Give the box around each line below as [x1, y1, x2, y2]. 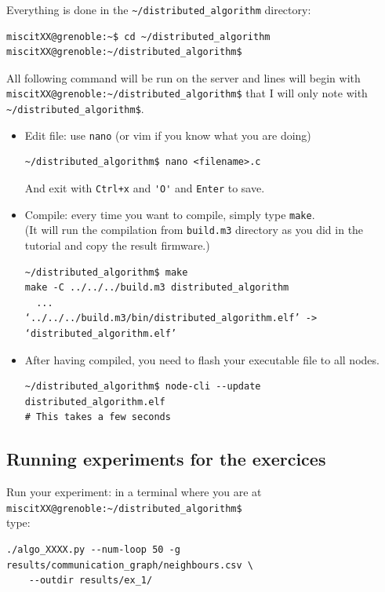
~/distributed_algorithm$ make [24, 266, 188, 278]
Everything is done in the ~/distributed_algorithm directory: [6, 2, 311, 17]
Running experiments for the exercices [6, 447, 326, 471]
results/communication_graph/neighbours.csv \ [6, 559, 253, 571]
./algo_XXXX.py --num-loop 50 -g [6, 543, 180, 555]
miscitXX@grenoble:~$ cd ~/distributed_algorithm [6, 31, 271, 42]
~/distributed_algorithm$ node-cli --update [24, 381, 261, 393]
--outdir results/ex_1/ [28, 575, 153, 587]
